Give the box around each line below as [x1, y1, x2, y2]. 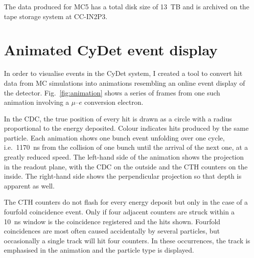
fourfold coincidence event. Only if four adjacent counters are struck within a [4, 207, 235, 217]
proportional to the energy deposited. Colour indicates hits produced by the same [4, 123, 249, 133]
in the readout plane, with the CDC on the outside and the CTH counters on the [4, 161, 248, 171]
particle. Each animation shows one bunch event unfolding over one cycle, [4, 132, 225, 142]
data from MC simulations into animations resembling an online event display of [4, 77, 245, 88]
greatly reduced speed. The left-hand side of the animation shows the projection [4, 152, 244, 162]
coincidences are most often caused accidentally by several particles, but [4, 226, 220, 236]
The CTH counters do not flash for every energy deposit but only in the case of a [4, 197, 248, 207]
